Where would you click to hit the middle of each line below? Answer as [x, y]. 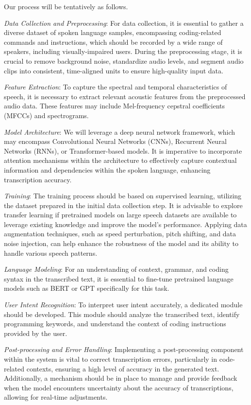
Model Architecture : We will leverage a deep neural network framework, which [120, 132]
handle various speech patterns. [51, 253]
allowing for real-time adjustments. [56, 397]
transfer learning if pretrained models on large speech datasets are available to [120, 215]
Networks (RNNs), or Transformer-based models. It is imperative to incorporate [123, 150]
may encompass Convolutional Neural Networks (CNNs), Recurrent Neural [115, 141]
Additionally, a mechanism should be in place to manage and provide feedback [121, 378]
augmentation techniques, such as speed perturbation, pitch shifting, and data [120, 234]
